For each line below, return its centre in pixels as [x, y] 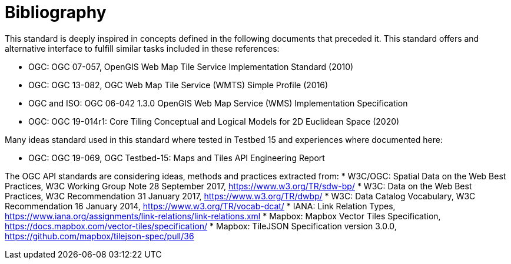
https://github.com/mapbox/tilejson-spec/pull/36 [99, 236]
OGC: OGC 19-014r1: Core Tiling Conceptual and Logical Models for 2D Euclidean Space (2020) [214, 121]
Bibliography [56, 12]
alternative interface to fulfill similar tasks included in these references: [142, 48]
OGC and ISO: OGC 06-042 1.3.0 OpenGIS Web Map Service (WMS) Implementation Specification [218, 103]
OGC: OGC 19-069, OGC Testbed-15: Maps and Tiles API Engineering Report [177, 158]
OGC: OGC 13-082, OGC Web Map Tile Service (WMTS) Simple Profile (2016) [178, 85]
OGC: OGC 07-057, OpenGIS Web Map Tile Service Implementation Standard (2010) [191, 66]
